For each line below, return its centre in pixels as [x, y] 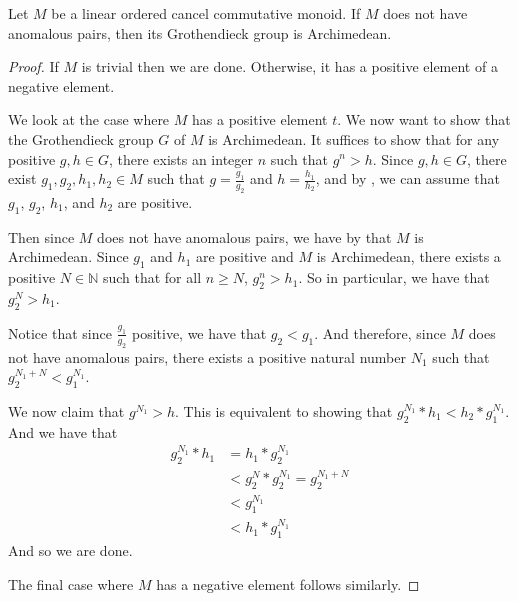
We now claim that [66, 410]
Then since [41, 236]
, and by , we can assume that [407, 178]
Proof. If [33, 66]
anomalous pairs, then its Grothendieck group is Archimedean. [200, 32]
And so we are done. [70, 549]
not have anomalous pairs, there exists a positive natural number [207, 356]
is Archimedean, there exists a [408, 256]
